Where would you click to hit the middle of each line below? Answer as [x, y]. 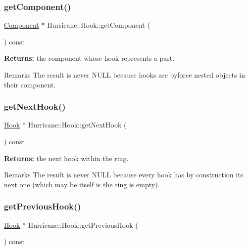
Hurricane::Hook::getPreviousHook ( [83, 225]
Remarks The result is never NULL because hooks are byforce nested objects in [124, 75]
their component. [30, 84]
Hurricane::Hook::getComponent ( [99, 25]
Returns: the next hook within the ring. [66, 158]
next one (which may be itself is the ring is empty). [82, 184]
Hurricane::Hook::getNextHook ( [77, 125]
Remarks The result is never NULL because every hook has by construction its [124, 175]
